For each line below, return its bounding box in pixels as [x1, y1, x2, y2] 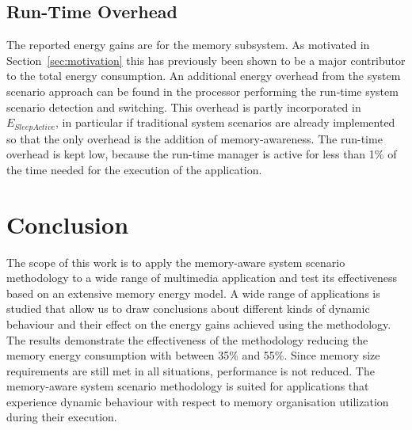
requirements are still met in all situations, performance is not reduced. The [6, 362, 375, 379]
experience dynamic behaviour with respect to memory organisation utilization [6, 393, 389, 409]
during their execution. [6, 409, 117, 425]
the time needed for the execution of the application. [6, 161, 262, 177]
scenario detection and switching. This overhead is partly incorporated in [6, 98, 361, 115]
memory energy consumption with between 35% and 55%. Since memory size [6, 347, 380, 363]
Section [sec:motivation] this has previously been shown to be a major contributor [6, 51, 406, 68]
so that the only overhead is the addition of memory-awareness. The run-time [6, 130, 383, 147]
